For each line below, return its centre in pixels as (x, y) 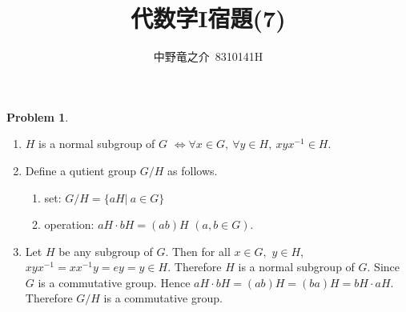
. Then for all (198, 251)
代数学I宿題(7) (208, 18)
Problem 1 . (38, 116)
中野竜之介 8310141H (208, 56)
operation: (69, 224)
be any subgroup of (106, 251)
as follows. (193, 170)
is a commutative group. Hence (114, 282)
